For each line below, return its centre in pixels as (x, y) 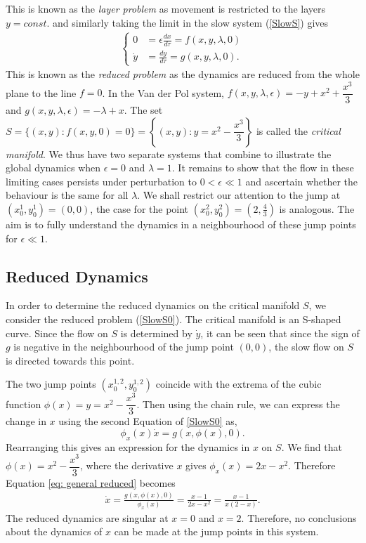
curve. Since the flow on (57, 333)
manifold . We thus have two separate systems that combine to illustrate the (169, 153)
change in (26, 421)
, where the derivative (127, 465)
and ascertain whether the (302, 181)
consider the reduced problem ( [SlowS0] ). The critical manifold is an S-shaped (174, 319)
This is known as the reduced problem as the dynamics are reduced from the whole (183, 74)
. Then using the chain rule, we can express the (238, 404)
